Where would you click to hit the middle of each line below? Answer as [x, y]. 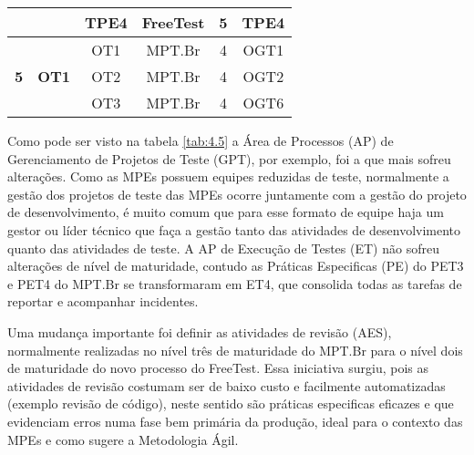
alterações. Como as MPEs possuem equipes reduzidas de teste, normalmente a [228, 176]
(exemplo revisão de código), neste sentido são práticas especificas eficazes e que [231, 403]
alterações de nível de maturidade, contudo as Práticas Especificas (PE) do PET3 [236, 266]
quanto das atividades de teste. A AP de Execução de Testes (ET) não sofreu [223, 248]
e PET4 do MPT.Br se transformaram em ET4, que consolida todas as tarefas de [235, 283]
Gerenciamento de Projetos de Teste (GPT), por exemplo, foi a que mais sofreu [229, 158]
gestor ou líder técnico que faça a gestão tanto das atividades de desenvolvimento [234, 229]
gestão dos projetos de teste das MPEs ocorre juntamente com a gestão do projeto [237, 194]
